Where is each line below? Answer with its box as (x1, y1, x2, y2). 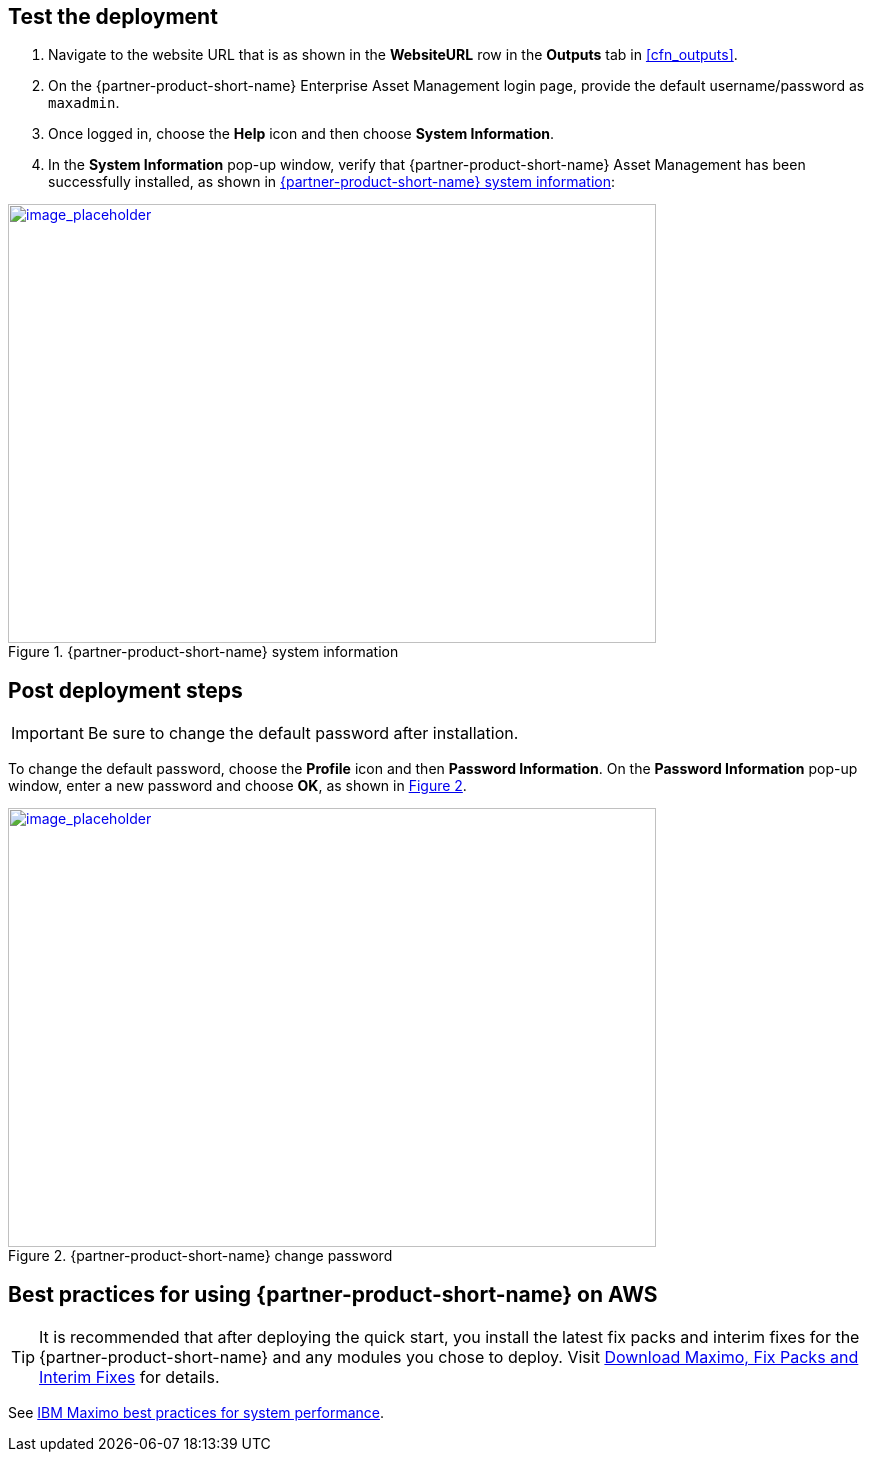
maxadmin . (48, 94, 120, 112)
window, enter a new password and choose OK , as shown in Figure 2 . (8, 777, 467, 795)
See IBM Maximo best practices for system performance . (8, 1404, 385, 1422)
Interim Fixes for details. (39, 1367, 220, 1388)
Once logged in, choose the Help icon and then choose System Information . (48, 125, 554, 143)
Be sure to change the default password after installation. (87, 723, 519, 744)
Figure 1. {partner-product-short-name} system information (8, 643, 399, 661)
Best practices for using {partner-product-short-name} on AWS (8, 1281, 658, 1307)
